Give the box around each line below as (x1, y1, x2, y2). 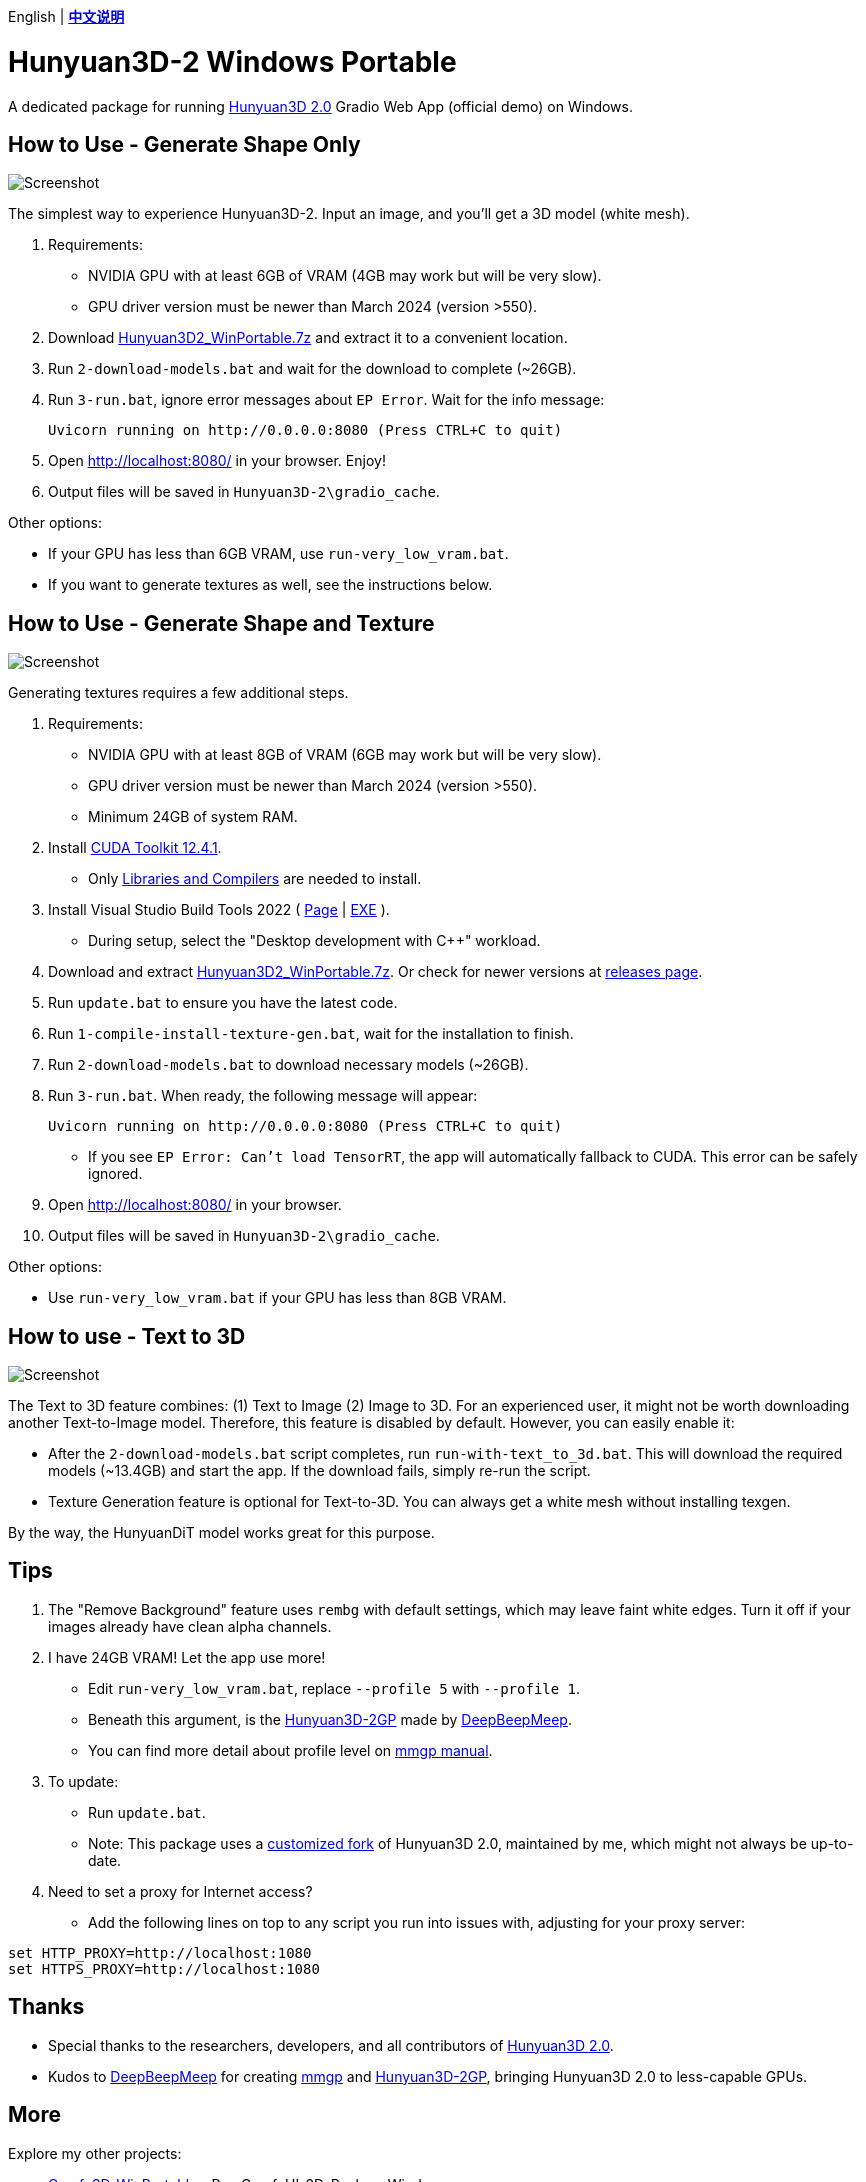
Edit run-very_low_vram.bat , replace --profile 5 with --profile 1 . (88, 1679, 581, 1697)
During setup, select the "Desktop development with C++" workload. (88, 932, 541, 950)
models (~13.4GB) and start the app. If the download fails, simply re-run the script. (48, 1462, 591, 1480)
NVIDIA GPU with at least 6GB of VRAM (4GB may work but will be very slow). (88, 267, 602, 285)
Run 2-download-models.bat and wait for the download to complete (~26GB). (48, 360, 577, 378)
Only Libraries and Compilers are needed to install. (88, 870, 422, 888)
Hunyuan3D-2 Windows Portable (8, 44, 457, 79)
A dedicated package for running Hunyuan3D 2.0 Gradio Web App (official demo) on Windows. (8, 97, 633, 115)
